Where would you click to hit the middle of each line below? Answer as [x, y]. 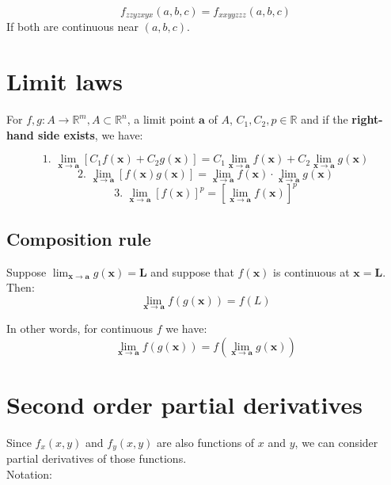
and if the [325, 119]
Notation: [29, 474]
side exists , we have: [91, 134]
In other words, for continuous [80, 328]
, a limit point [161, 119]
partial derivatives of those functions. [97, 458]
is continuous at [311, 271]
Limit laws [65, 81]
